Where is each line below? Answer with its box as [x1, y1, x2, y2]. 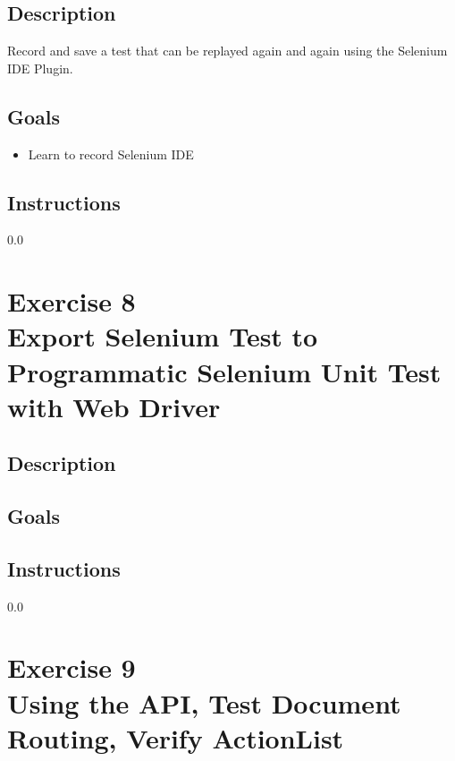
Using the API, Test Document [7, 684, 401, 721]
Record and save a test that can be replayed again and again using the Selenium [7, 41, 448, 60]
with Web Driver [7, 388, 221, 424]
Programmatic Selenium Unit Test [7, 353, 442, 389]
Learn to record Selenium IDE [28, 144, 194, 163]
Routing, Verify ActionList [7, 719, 344, 756]
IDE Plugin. [7, 58, 73, 77]
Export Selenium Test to [7, 318, 318, 355]
